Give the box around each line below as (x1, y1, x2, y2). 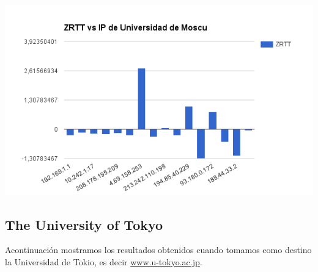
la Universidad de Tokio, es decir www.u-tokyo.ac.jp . (5, 256, 202, 268)
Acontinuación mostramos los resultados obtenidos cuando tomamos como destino (5, 243, 312, 256)
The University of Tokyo (5, 215, 163, 234)
